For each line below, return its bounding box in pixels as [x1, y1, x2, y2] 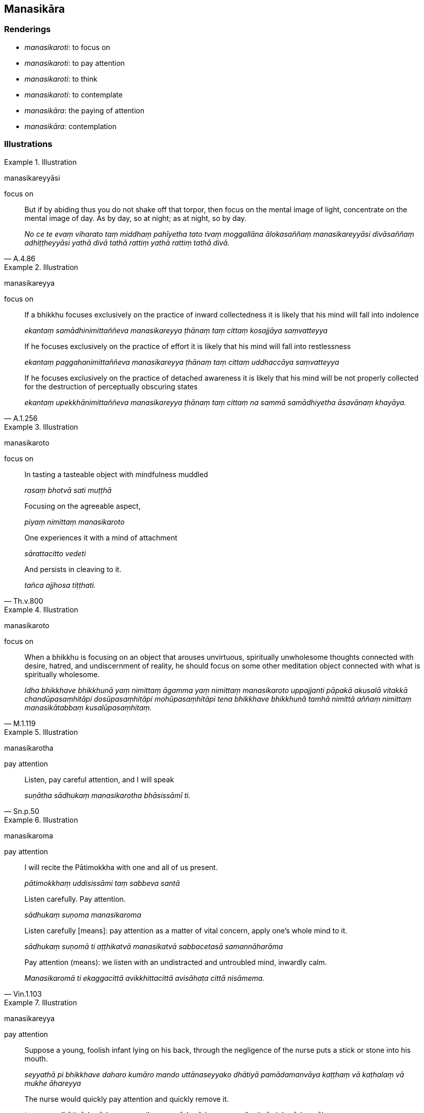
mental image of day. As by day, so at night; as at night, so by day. [24, 213, 247, 222]
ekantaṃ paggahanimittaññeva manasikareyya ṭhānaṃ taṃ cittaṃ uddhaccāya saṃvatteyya [24, 357, 339, 366]
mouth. [24, 1054, 48, 1063]
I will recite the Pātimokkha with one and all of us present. [24, 862, 218, 872]
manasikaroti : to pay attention [24, 58, 125, 67]
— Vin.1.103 [4, 989, 42, 998]
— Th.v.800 [4, 596, 43, 605]
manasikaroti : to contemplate [24, 90, 123, 99]
